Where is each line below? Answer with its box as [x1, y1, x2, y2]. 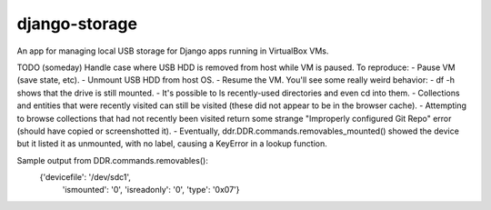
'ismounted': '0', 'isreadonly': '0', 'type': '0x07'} [62, 185, 240, 195]
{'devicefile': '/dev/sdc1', [39, 172, 132, 183]
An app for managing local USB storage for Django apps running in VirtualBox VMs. [16, 45, 329, 56]
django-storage [16, 14, 138, 34]
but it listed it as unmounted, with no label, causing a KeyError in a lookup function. [16, 138, 327, 149]
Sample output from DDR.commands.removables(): [16, 155, 208, 165]
